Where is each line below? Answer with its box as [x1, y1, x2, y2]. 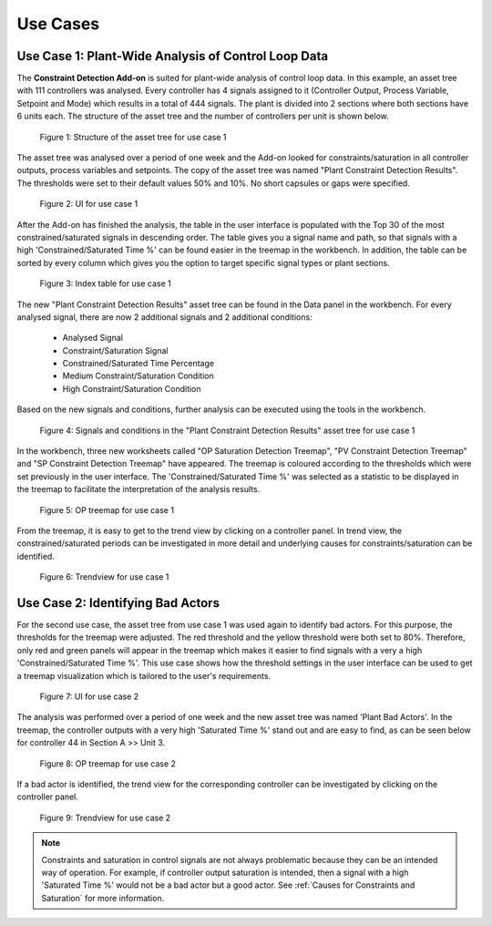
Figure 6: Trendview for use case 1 [39, 571, 169, 582]
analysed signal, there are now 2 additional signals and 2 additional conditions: [16, 311, 313, 323]
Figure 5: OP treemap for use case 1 [39, 504, 175, 515]
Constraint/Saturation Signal [62, 345, 169, 355]
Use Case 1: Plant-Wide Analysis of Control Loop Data [16, 48, 328, 64]
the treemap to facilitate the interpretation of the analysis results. [16, 484, 261, 495]
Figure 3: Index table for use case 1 [39, 278, 172, 289]
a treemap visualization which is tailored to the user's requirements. [16, 670, 272, 681]
